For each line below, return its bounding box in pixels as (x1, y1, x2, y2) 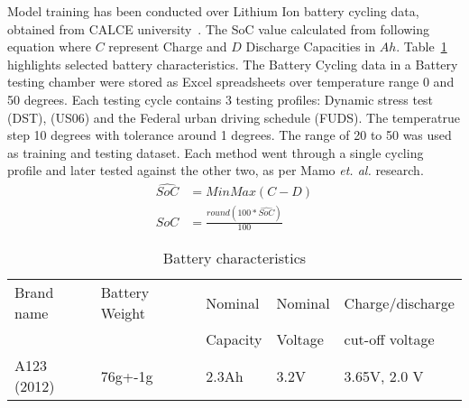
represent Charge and (108, 37, 227, 56)
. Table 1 (396, 37, 447, 56)
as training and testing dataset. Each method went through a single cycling (7, 143, 424, 162)
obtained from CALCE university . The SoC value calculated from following (7, 19, 430, 38)
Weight (100, 302, 146, 324)
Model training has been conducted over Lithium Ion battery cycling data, (7, 2, 419, 20)
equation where (7, 37, 91, 56)
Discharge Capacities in (245, 37, 375, 56)
